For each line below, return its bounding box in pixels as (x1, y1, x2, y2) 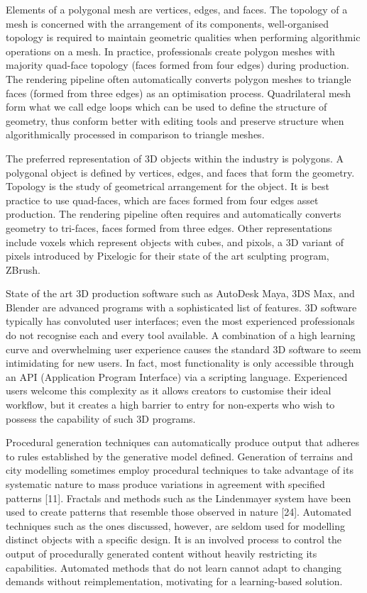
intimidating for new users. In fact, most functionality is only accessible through (6, 355, 354, 370)
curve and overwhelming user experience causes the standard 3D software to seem (6, 341, 361, 356)
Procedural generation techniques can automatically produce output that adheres (6, 435, 359, 450)
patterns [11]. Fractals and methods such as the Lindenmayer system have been (6, 490, 351, 505)
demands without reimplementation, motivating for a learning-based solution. (6, 574, 343, 589)
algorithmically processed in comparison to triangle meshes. (6, 127, 265, 142)
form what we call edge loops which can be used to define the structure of (6, 99, 327, 114)
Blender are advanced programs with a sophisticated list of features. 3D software (6, 299, 357, 314)
